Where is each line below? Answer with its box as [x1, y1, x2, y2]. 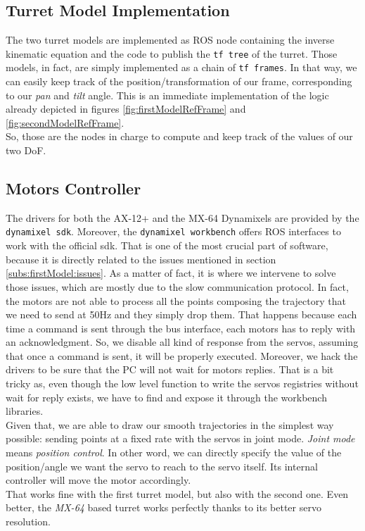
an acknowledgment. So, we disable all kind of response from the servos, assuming [6, 335, 359, 349]
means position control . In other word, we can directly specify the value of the [6, 445, 342, 460]
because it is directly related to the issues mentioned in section [6, 251, 276, 266]
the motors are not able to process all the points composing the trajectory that [6, 293, 346, 308]
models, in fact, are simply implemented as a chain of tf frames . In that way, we [6, 60, 357, 75]
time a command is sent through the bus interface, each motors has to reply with [6, 320, 356, 335]
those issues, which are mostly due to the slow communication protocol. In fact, [6, 279, 349, 294]
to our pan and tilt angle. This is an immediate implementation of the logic [6, 87, 329, 102]
